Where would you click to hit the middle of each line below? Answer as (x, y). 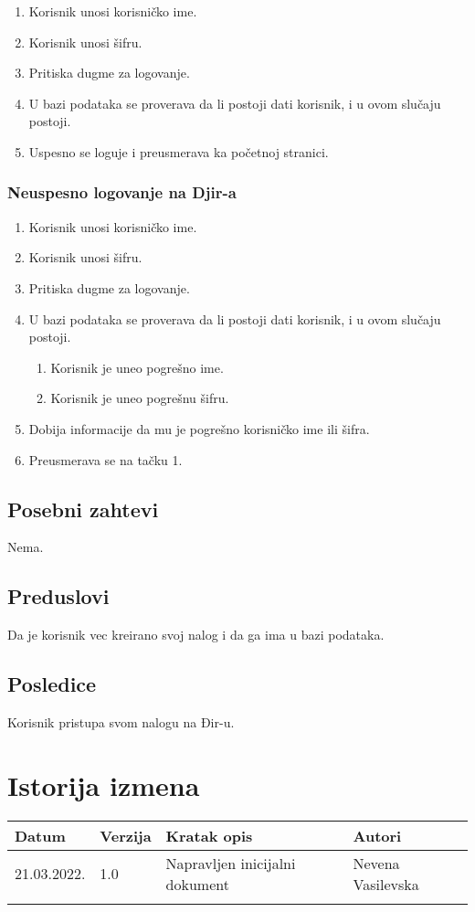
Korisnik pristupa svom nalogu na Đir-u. (121, 721)
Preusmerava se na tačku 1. (106, 459)
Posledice (52, 684)
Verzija (126, 835)
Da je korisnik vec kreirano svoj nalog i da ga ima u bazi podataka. (196, 635)
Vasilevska (386, 884)
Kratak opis (209, 835)
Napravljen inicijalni (231, 863)
